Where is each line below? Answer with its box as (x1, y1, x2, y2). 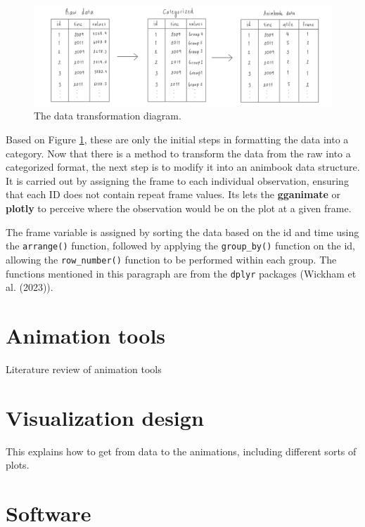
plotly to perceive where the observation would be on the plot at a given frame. (6, 201, 352, 215)
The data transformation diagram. (34, 108, 181, 123)
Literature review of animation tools (6, 361, 162, 376)
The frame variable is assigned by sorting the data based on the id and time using (6, 224, 359, 239)
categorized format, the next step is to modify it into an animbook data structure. (6, 160, 360, 174)
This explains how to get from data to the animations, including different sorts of (6, 443, 357, 458)
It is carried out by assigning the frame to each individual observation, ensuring (6, 173, 349, 188)
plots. (6, 457, 30, 472)
